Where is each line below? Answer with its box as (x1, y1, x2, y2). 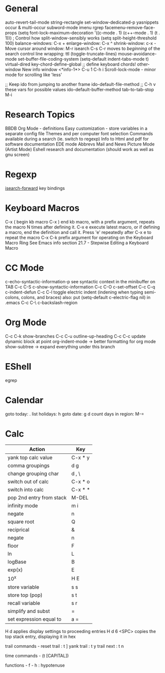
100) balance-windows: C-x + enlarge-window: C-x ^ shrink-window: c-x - (5, 40, 157, 46)
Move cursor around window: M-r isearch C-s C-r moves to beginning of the (5, 45, 161, 51)
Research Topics (5, 109, 75, 120)
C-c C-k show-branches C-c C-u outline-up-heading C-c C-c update (5, 333, 146, 339)
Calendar (5, 394, 43, 406)
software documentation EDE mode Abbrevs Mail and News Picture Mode (5, 141, 155, 147)
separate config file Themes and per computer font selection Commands (5, 130, 153, 136)
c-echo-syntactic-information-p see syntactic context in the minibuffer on (5, 278, 156, 284)
